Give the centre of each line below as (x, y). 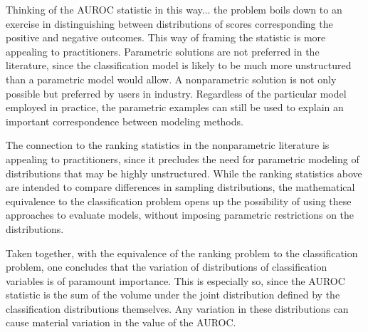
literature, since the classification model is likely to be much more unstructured (179, 65)
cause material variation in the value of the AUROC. (121, 322)
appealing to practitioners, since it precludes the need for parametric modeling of (183, 159)
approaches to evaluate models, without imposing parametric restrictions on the (180, 215)
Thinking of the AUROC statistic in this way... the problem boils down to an (174, 9)
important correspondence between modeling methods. (125, 121)
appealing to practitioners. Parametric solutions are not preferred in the (163, 51)
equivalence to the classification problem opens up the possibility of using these (179, 201)
